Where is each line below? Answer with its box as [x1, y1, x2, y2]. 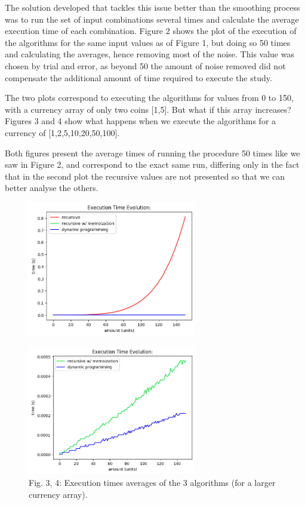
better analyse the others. [5, 181, 98, 194]
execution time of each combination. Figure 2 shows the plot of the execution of [5, 24, 297, 37]
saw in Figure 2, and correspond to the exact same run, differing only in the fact [5, 158, 300, 171]
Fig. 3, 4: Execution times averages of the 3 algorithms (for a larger [29, 476, 276, 489]
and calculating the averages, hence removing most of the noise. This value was [5, 48, 294, 60]
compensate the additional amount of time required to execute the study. [5, 71, 272, 84]
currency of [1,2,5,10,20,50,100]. [5, 126, 120, 138]
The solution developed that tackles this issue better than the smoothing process [5, 1, 300, 13]
